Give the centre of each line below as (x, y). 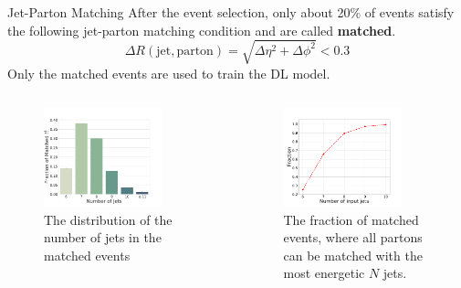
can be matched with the (353, 255)
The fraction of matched (351, 219)
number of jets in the (103, 237)
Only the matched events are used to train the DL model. (169, 73)
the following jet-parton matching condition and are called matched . (202, 30)
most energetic (324, 273)
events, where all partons (353, 237)
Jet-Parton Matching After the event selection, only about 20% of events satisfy (231, 12)
